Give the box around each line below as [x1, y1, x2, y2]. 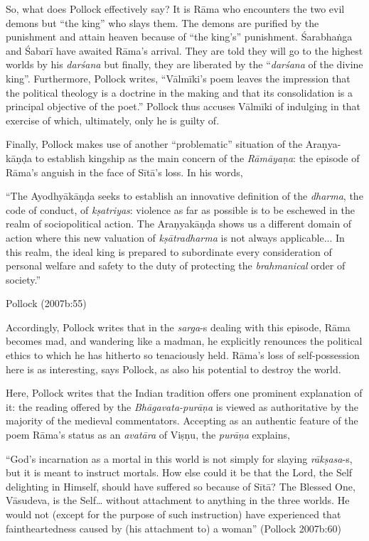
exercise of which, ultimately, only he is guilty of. [6, 112, 220, 127]
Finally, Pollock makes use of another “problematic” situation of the [6, 136, 303, 151]
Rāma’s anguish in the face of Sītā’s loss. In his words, [6, 164, 243, 179]
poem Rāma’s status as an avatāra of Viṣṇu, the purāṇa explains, [6, 427, 290, 442]
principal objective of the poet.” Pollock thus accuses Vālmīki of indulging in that [6, 99, 361, 114]
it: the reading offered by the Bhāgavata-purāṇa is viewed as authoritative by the [6, 399, 358, 414]
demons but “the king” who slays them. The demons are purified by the [6, 15, 319, 30]
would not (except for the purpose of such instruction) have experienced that [6, 507, 341, 521]
